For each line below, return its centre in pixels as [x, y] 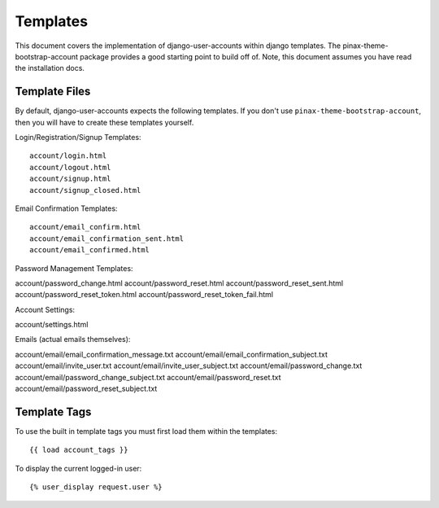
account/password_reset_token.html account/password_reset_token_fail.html [144, 295]
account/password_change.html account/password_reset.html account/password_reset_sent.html [179, 283]
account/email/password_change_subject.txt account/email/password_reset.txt [148, 377]
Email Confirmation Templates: [66, 208]
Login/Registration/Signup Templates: [78, 138]
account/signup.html [70, 179]
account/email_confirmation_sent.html [107, 239]
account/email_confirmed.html [90, 250]
